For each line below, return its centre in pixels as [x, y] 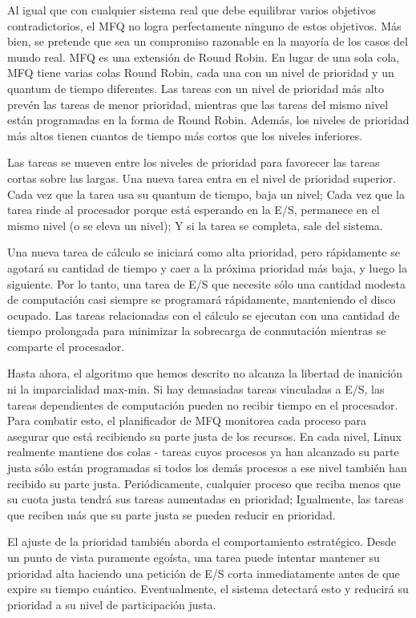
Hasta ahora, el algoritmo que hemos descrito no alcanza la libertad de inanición [205, 373]
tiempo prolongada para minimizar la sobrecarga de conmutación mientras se [197, 331]
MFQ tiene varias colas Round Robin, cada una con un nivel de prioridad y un [201, 73]
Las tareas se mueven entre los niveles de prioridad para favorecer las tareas [194, 162]
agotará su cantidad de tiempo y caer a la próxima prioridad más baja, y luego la [207, 267]
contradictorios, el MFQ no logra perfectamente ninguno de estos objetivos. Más [204, 25]
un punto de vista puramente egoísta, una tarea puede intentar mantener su [194, 557]
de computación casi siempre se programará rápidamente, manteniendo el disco [202, 299]
